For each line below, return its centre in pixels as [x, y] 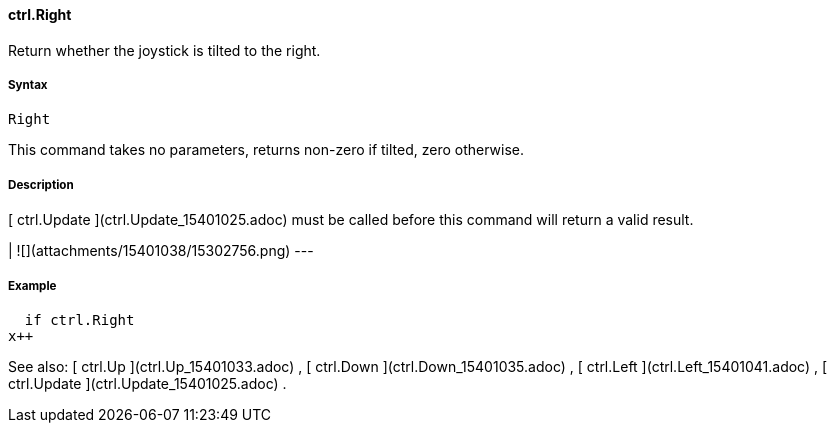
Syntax [28, 85]
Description [41, 184]
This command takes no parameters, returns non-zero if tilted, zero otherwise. [266, 150]
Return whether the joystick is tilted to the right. [164, 50]
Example [32, 285]
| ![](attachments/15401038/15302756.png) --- [161, 251]
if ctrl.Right [79, 319]
